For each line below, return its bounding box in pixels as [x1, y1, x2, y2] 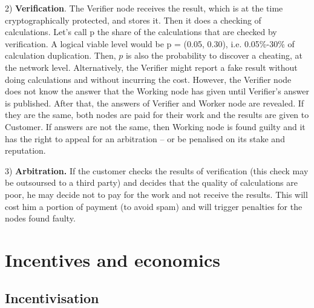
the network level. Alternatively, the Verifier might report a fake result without [5, 61, 298, 73]
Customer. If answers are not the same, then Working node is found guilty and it [5, 120, 306, 133]
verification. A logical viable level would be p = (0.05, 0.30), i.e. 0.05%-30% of [5, 37, 295, 50]
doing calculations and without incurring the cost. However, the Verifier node [5, 73, 292, 85]
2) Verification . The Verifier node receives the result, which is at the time [5, 2, 283, 14]
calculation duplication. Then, [5, 49, 116, 62]
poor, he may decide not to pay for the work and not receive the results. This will [5, 188, 308, 200]
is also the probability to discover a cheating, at [125, 49, 303, 62]
